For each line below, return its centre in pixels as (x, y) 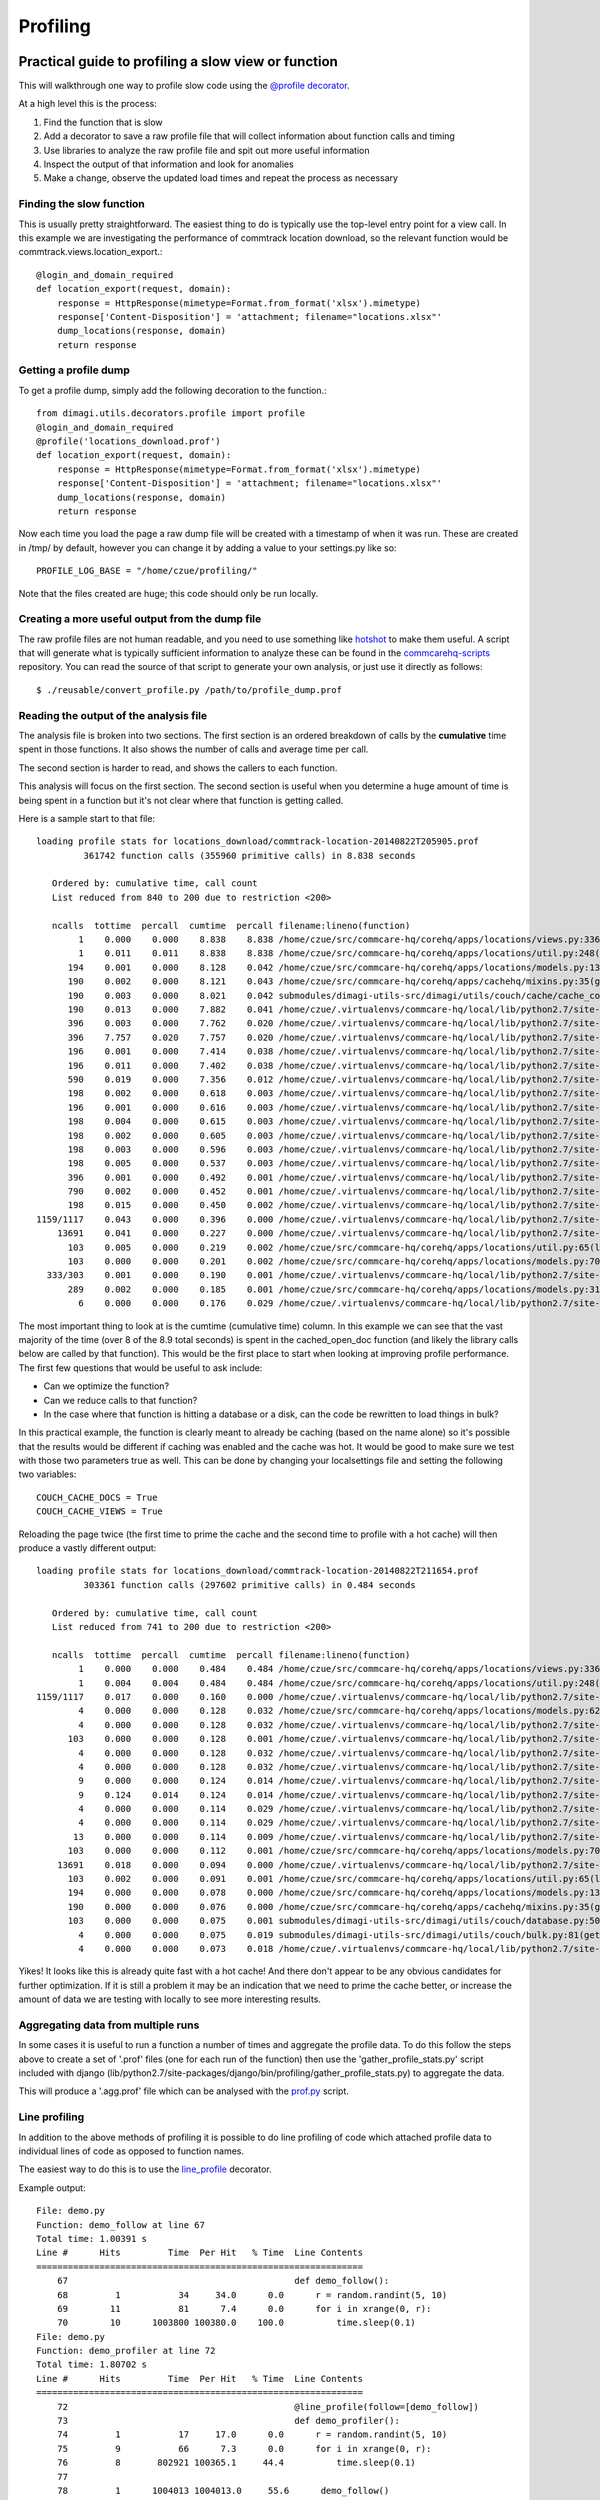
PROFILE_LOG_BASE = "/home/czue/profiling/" (147, 571)
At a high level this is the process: (87, 104)
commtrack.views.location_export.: (90, 252)
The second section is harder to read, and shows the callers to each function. (178, 767)
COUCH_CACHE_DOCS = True (97, 1497)
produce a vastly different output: (87, 1548)
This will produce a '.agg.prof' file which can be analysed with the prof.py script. (183, 2091)
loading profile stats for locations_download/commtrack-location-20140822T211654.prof (258, 1571)
